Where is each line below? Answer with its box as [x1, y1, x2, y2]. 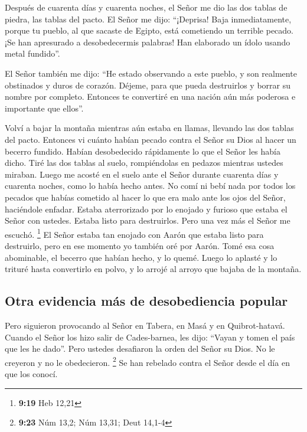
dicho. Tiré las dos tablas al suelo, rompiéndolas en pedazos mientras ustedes [5, 156, 283, 169]
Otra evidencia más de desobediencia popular [5, 292, 288, 310]
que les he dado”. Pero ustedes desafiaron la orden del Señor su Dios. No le [5, 342, 275, 355]
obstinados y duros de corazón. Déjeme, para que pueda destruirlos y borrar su [5, 78, 290, 91]
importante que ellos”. [5, 102, 84, 114]
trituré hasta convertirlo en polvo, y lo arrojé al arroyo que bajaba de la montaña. [5, 263, 302, 275]
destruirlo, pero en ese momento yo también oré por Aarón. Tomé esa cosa [5, 239, 275, 251]
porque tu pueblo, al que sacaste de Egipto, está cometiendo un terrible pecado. [5, 24, 293, 37]
